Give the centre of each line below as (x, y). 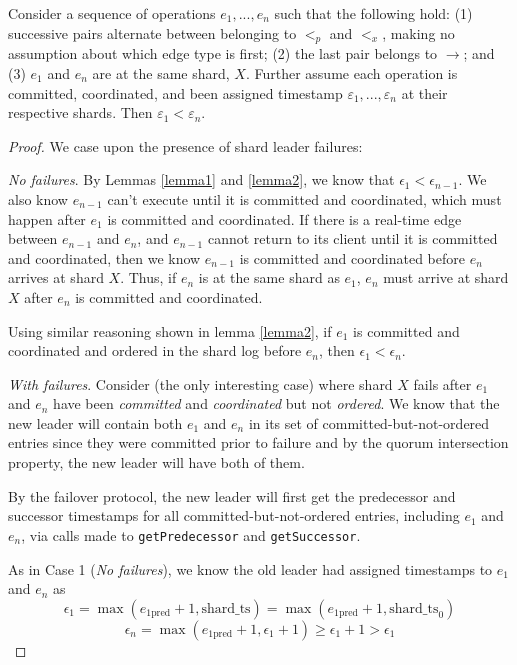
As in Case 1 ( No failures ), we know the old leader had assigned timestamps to (250, 568)
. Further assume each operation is (351, 72)
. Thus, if (148, 277)
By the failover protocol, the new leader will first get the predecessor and (232, 495)
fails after (442, 383)
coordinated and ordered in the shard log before (155, 350)
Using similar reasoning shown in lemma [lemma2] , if (170, 330)
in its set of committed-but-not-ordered (369, 422)
